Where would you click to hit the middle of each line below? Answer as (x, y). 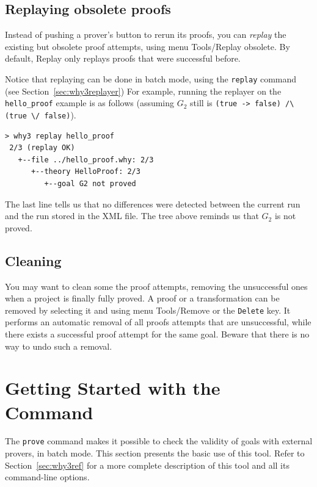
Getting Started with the (113, 388)
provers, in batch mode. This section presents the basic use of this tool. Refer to (155, 453)
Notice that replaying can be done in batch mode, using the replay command (151, 78)
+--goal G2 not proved (90, 183)
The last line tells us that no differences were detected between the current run (153, 204)
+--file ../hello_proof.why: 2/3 (86, 160)
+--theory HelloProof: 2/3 (86, 172)
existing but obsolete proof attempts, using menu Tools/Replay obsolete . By (148, 46)
